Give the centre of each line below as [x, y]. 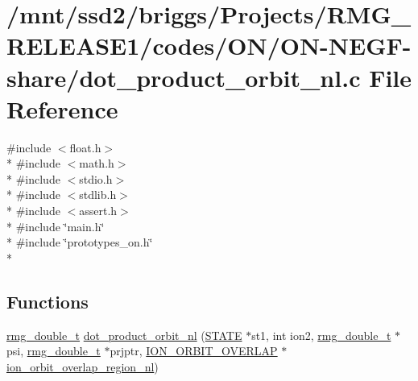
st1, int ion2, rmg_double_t [321, 335]
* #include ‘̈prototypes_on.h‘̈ [80, 242]
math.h [97, 163]
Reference [62, 108]
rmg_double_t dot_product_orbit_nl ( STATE [124, 335]
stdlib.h [98, 195]
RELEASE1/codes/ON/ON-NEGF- [209, 46]
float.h [85, 147]
